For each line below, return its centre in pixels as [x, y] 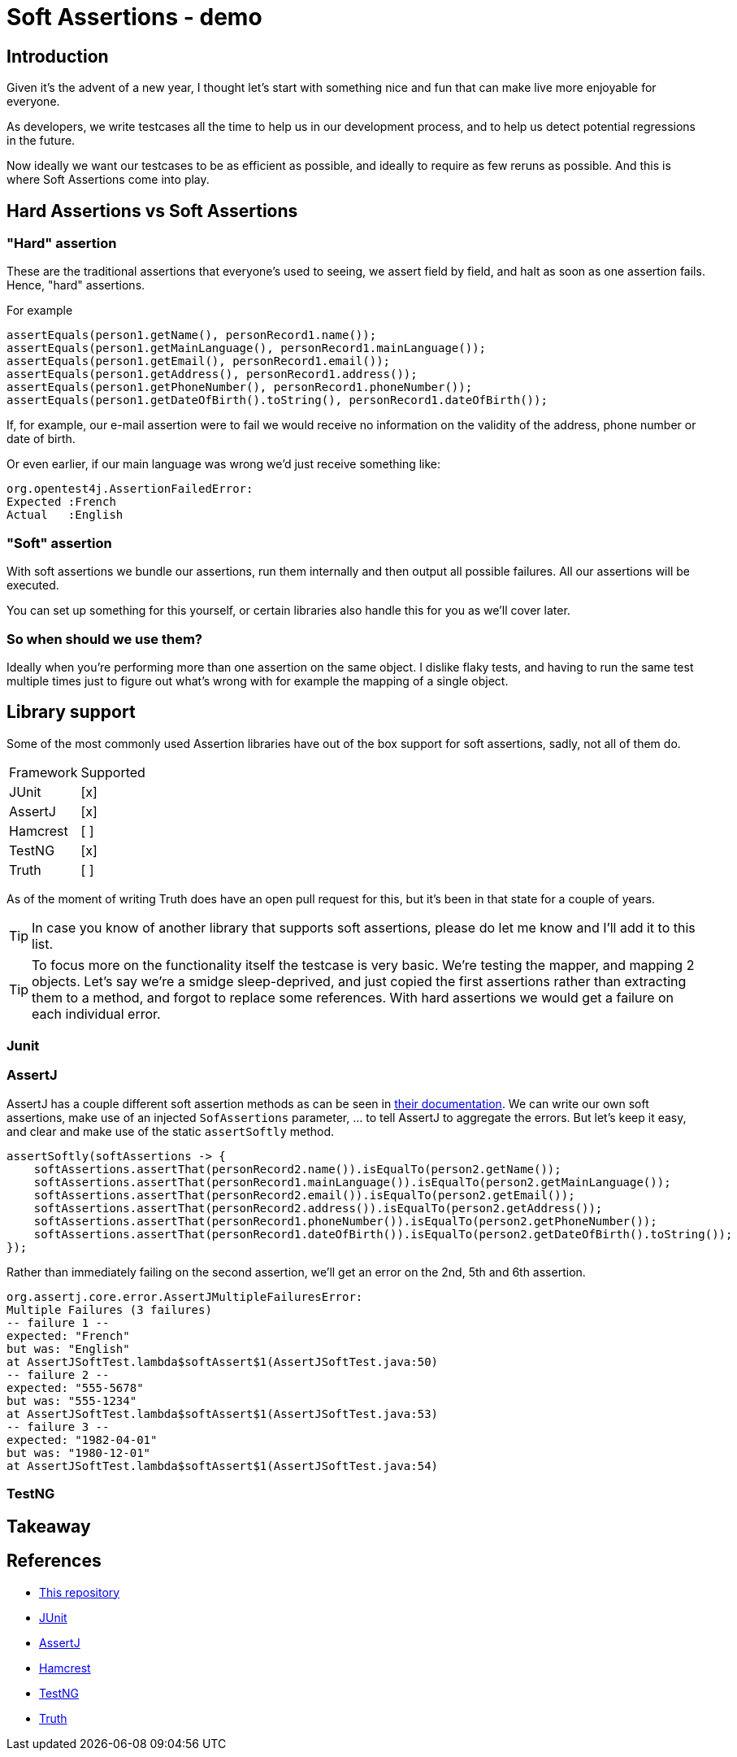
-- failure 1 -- [58, 1322]
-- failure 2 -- [58, 1374]
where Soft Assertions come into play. [108, 180]
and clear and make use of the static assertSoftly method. [171, 1131]
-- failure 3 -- [58, 1426]
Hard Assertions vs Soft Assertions [152, 211]
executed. [33, 585]
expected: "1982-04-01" [82, 1440]
